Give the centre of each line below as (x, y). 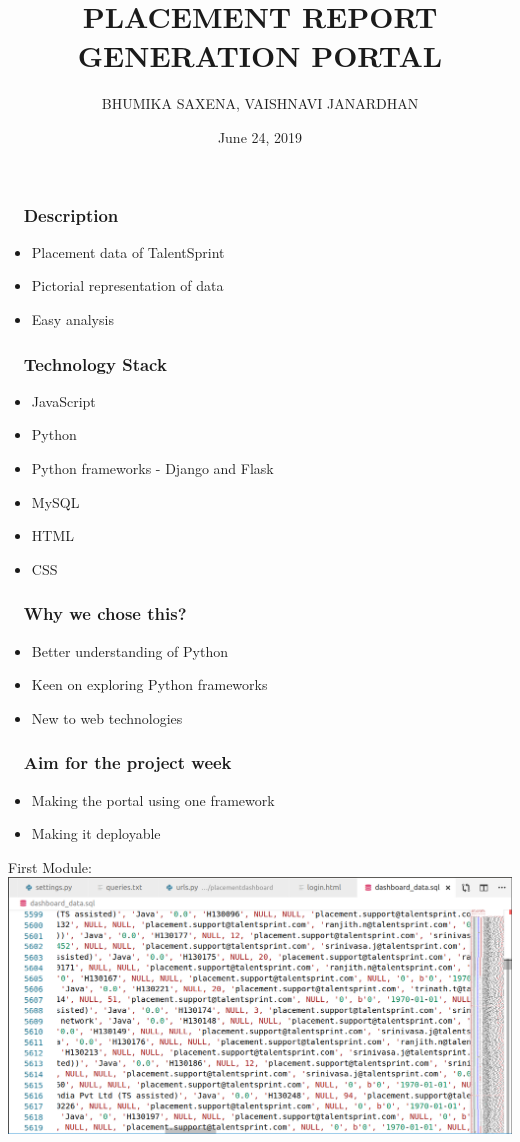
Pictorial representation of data (127, 285)
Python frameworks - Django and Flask (152, 467)
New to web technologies (107, 717)
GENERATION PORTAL (260, 55)
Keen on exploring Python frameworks (149, 684)
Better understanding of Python (129, 650)
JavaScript (63, 400)
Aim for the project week (127, 762)
